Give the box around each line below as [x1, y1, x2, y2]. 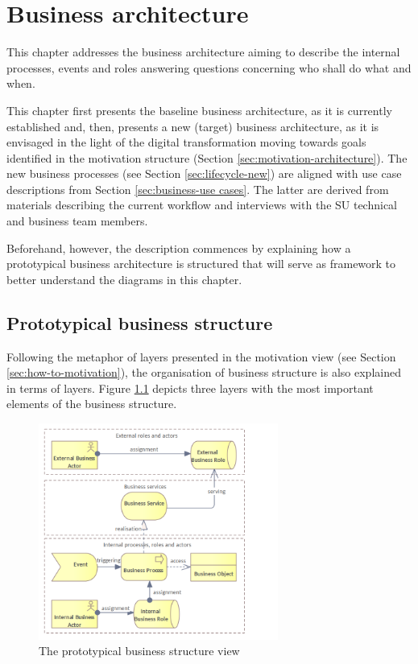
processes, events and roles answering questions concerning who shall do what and [6, 59, 412, 76]
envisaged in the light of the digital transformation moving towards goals [6, 134, 366, 151]
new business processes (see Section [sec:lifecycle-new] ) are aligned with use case [6, 165, 402, 182]
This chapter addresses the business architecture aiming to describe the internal [6, 43, 400, 60]
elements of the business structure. [6, 395, 177, 412]
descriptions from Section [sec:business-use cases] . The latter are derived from [6, 180, 389, 197]
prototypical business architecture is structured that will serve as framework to [6, 255, 396, 272]
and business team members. [6, 212, 148, 229]
